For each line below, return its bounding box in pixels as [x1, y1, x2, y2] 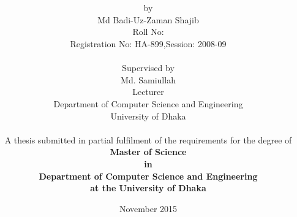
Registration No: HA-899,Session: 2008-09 [70, 37, 227, 50]
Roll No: [132, 25, 164, 38]
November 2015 [119, 202, 178, 215]
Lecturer [132, 85, 164, 98]
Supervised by [122, 61, 175, 74]
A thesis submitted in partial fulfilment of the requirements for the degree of [4, 133, 292, 146]
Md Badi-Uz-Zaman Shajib [97, 13, 199, 26]
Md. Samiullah [121, 73, 176, 86]
